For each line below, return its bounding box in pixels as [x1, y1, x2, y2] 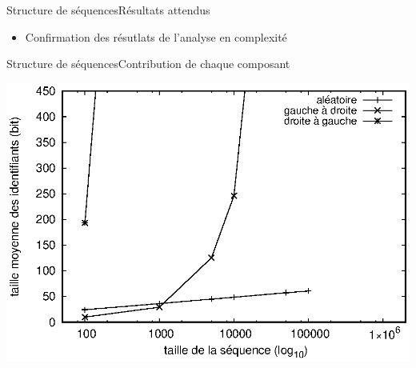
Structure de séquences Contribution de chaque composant [6, 55, 290, 72]
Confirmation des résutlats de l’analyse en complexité [25, 28, 287, 45]
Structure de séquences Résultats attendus [6, 2, 210, 18]
